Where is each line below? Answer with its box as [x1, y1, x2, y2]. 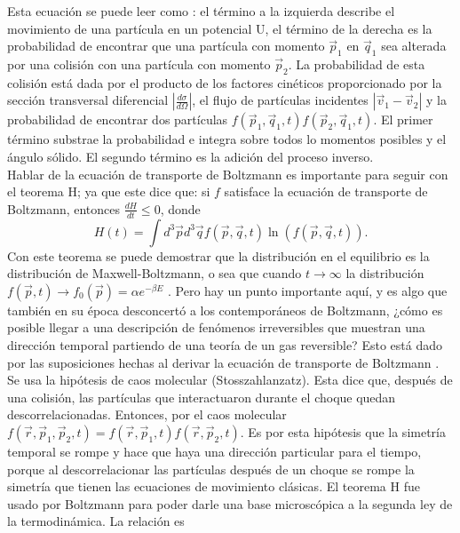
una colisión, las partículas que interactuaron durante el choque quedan [7, 387, 396, 406]
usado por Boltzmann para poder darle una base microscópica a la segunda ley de [7, 494, 453, 513]
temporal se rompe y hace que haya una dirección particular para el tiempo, [7, 442, 422, 460]
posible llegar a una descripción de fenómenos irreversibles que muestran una [7, 318, 425, 337]
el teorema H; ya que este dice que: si [7, 182, 210, 201]
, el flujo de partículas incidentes [192, 91, 369, 109]
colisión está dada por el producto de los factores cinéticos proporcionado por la [7, 73, 442, 91]
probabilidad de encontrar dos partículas [7, 110, 228, 129]
